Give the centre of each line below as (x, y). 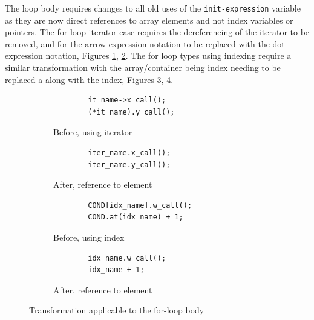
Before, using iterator (93, 132)
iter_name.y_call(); (129, 165)
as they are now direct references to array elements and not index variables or (149, 20)
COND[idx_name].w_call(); (140, 205)
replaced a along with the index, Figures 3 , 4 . (89, 79)
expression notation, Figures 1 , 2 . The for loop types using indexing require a (148, 55)
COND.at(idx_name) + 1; (136, 217)
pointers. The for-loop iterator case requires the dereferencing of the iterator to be (157, 32)
